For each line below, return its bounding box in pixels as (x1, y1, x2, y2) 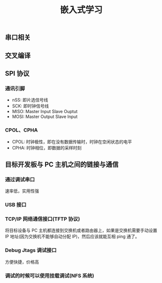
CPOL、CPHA (5, 127, 38, 133)
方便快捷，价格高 (5, 259, 39, 265)
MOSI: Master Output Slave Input (12, 114, 78, 119)
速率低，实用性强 (5, 188, 39, 194)
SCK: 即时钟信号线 (12, 103, 49, 109)
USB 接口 (5, 201, 27, 208)
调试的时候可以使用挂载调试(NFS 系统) (5, 272, 94, 279)
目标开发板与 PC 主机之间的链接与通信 (5, 160, 119, 168)
